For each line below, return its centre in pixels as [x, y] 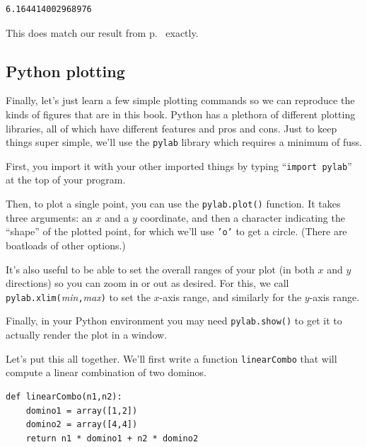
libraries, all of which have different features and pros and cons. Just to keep [171, 128]
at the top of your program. [66, 180]
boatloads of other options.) [66, 245]
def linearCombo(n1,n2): [64, 396]
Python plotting [65, 70]
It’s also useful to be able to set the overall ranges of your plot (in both [160, 269]
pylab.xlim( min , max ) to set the [78, 296]
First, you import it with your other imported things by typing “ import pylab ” [179, 165]
